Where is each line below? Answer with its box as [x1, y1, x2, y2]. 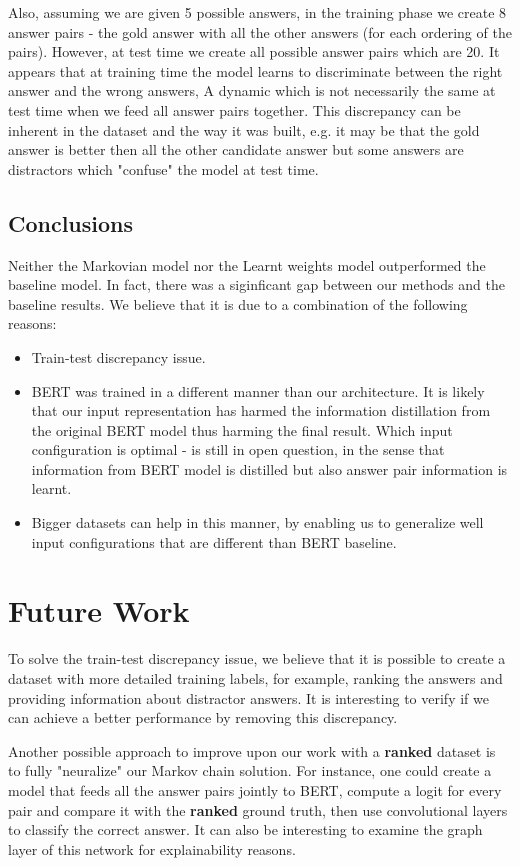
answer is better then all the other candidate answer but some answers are [8, 139, 464, 160]
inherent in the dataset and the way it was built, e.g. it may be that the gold [8, 119, 480, 140]
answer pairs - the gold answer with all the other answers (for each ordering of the [8, 21, 512, 42]
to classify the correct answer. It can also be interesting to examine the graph [8, 819, 483, 840]
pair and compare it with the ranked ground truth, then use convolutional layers [8, 799, 508, 820]
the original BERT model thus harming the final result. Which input [31, 419, 453, 440]
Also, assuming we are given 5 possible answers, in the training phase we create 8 [8, 2, 507, 22]
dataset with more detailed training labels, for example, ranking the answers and [8, 667, 503, 688]
